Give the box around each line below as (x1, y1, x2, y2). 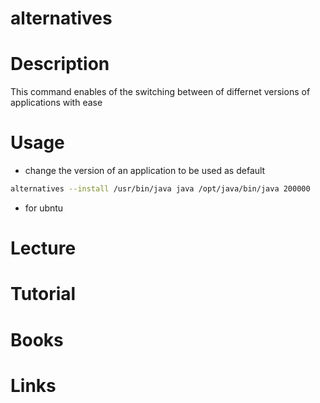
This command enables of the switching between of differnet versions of (10, 86, 311, 98)
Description (10, 53, 110, 76)
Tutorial (10, 283, 77, 306)
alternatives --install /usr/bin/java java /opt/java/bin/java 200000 (10, 184, 311, 194)
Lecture (10, 237, 77, 260)
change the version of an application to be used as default (24, 165, 266, 177)
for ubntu (24, 202, 64, 214)
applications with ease (10, 97, 103, 109)
